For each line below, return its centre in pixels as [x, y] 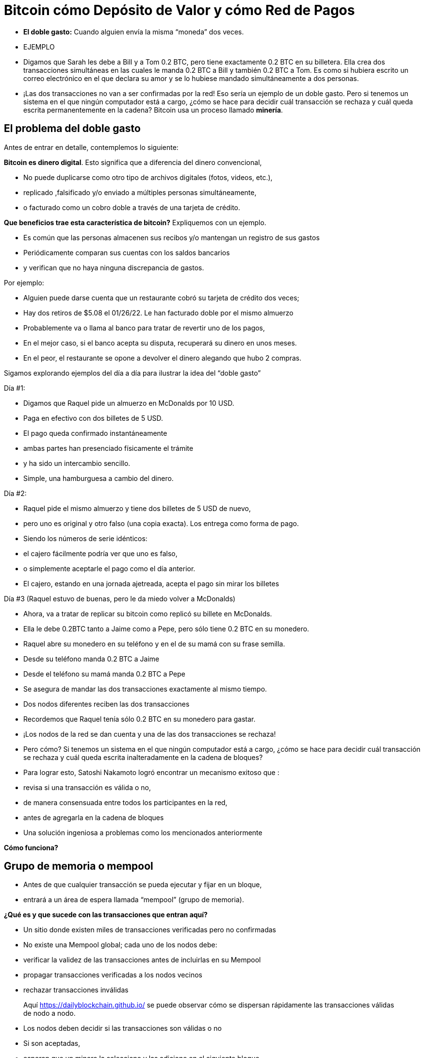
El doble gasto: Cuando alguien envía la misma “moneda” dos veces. [134, 32]
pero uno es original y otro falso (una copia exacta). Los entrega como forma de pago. [161, 523]
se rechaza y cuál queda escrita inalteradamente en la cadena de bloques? [143, 757]
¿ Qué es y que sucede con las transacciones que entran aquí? [106, 915]
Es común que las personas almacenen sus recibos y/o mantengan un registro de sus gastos [171, 237]
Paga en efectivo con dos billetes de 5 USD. [93, 418]
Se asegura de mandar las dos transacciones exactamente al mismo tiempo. [145, 689]
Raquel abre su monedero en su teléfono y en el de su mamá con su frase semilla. [154, 644]
